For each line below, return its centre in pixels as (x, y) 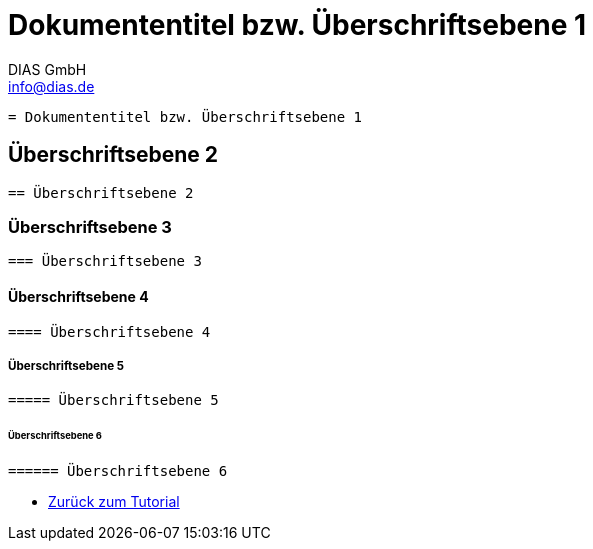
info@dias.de (51, 86)
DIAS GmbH (47, 69)
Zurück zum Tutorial (114, 502)
